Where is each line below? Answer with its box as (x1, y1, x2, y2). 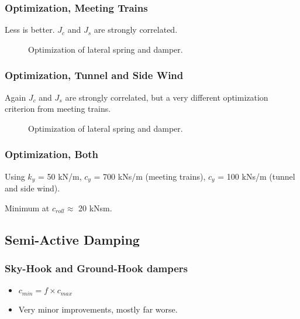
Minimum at (5, 201, 50, 214)
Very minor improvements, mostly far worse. (18, 303, 178, 315)
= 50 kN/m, (37, 170, 82, 182)
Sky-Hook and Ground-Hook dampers (5, 260, 188, 275)
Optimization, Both (5, 147, 98, 162)
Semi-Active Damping (5, 230, 140, 248)
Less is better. (5, 23, 55, 36)
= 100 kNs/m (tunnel (218, 170, 295, 182)
